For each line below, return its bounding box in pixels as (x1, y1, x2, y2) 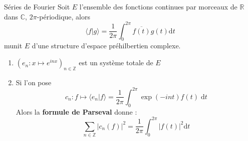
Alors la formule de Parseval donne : (16, 106, 137, 117)
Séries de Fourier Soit (4, 1, 70, 11)
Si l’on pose (16, 77, 52, 87)
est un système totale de (79, 57, 153, 68)
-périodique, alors (37, 11, 90, 21)
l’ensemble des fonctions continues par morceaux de (79, 1, 237, 11)
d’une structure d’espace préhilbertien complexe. (32, 40, 181, 51)
